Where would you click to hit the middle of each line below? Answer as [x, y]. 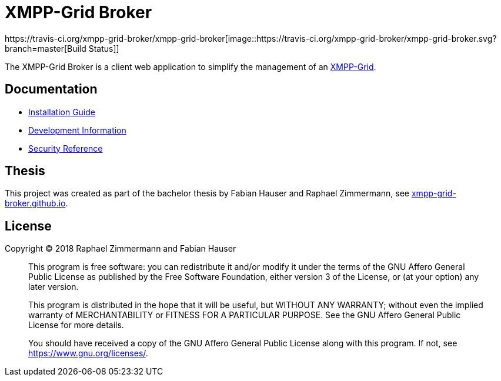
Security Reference [66, 148]
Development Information [77, 130]
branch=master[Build [46, 48]
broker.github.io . [36, 203]
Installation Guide [62, 112]
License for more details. [76, 325]
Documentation [51, 89]
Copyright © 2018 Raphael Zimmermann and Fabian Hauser [121, 249]
